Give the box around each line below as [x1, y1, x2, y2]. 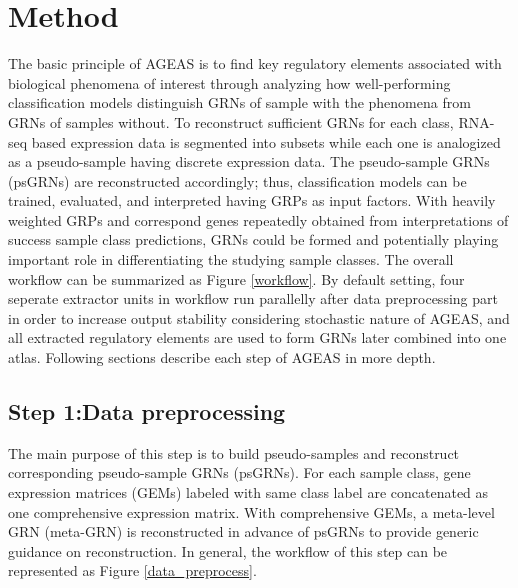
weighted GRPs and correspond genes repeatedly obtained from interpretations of [8, 209, 509, 230]
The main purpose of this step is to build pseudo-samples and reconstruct [8, 442, 460, 463]
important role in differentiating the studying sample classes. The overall [8, 249, 454, 270]
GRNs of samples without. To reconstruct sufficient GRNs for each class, [8, 111, 454, 132]
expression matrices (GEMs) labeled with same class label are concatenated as [8, 482, 489, 503]
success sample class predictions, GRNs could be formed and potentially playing [8, 229, 499, 250]
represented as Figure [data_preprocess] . [8, 560, 257, 581]
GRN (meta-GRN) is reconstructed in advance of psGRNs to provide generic [8, 521, 479, 542]
